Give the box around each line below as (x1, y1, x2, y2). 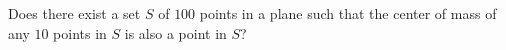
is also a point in (124, 22, 227, 43)
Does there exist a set (8, 3, 141, 23)
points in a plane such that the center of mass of (199, 3, 497, 23)
